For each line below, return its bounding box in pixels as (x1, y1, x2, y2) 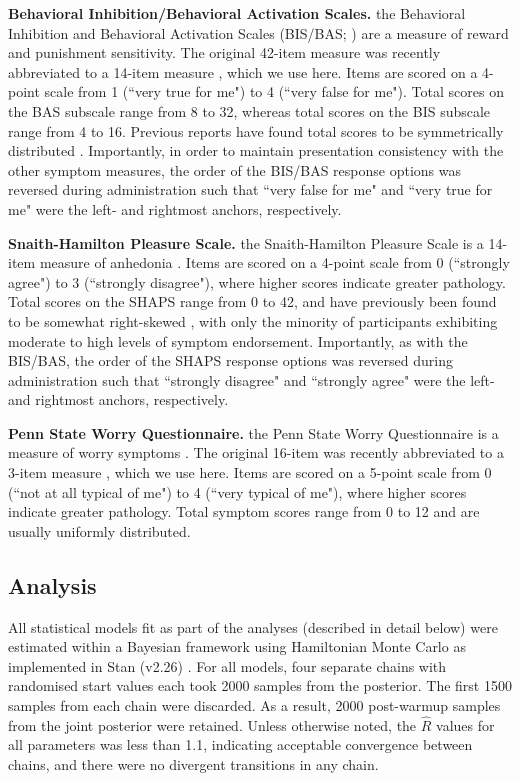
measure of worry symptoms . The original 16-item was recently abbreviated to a (8, 442, 504, 463)
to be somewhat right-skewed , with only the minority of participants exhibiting (8, 310, 498, 331)
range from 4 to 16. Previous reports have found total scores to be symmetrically (8, 120, 504, 141)
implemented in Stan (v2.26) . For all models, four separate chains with (8, 655, 447, 676)
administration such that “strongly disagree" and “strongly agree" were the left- (8, 369, 495, 390)
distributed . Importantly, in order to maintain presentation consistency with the (8, 140, 504, 161)
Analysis (8, 569, 97, 600)
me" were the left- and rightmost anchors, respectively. (8, 198, 342, 219)
